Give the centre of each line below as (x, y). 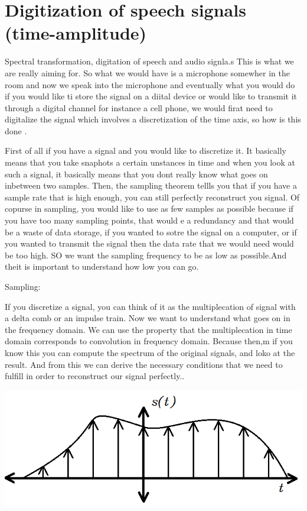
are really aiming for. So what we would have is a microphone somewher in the (147, 72)
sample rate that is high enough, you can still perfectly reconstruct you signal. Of (152, 197)
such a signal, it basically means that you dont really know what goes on (136, 174)
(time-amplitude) (76, 33)
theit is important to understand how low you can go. (102, 266)
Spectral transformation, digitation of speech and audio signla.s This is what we (149, 61)
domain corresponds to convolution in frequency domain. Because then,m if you (149, 341)
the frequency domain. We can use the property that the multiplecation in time (148, 329)
